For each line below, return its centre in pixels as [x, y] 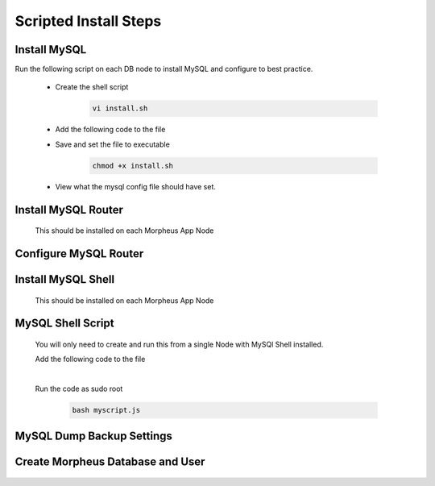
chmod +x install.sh [133, 166]
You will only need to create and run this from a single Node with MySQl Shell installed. [179, 345]
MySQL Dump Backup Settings [94, 436]
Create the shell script [92, 87]
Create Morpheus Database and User [110, 461]
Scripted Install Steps [88, 21]
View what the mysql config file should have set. [136, 186]
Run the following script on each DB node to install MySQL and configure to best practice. [164, 69]
